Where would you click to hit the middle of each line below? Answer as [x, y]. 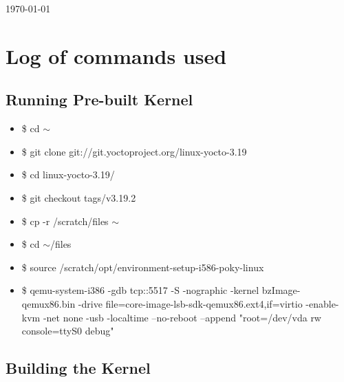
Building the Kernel [78, 368]
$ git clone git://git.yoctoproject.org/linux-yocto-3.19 [134, 151]
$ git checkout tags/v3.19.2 [79, 197]
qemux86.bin [49, 303]
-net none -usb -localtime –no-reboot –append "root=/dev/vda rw [182, 317]
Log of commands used [116, 55]
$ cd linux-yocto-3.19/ [68, 174]
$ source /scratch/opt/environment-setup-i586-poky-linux [143, 267]
